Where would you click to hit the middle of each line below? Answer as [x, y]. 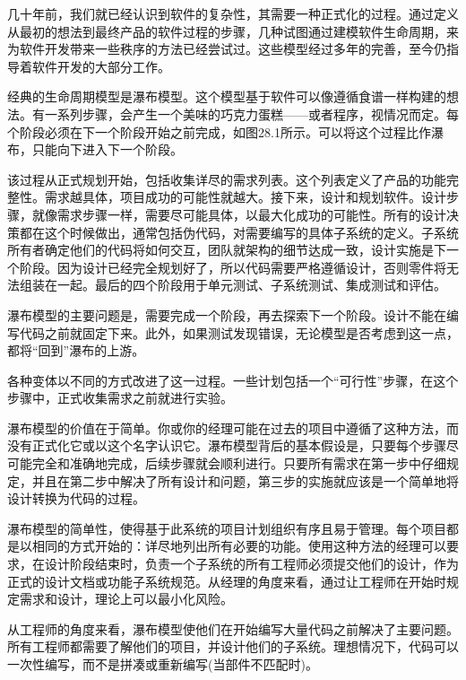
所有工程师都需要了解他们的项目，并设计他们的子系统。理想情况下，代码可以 [233, 646]
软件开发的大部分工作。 [101, 66]
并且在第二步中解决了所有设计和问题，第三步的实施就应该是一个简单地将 [245, 480]
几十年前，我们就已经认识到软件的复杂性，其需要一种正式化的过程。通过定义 [233, 13]
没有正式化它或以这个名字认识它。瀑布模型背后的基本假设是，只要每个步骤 [227, 445]
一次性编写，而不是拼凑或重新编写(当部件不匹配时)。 [163, 664]
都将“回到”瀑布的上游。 [76, 350]
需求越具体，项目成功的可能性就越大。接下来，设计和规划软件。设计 [245, 197]
